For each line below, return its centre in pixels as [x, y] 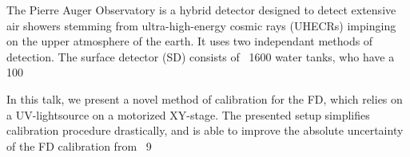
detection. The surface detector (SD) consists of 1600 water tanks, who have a [201, 56]
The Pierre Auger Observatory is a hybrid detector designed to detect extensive [201, 10]
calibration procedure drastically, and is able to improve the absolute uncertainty [205, 130]
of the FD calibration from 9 [79, 145]
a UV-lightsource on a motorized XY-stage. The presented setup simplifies [188, 114]
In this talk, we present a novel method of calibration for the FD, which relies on [205, 98]
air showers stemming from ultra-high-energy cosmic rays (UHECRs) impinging [201, 25]
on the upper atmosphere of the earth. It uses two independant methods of [190, 41]
